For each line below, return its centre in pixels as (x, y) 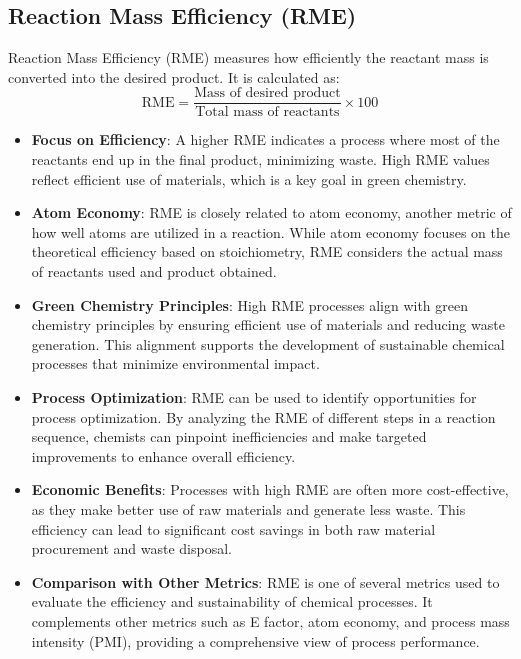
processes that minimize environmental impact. (175, 363)
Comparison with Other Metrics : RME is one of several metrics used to (265, 581)
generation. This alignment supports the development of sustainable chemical (268, 343)
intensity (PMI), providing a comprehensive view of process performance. (255, 640)
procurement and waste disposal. (131, 548)
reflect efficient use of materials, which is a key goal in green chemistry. (249, 178)
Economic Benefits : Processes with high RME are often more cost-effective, (270, 489)
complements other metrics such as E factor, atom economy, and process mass (270, 620)
